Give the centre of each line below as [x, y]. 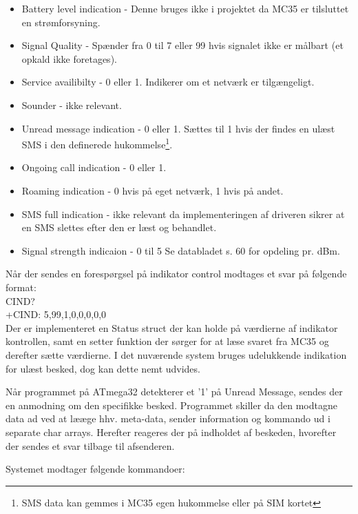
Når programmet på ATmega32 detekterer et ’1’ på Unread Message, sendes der [174, 392]
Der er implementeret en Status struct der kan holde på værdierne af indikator [172, 327]
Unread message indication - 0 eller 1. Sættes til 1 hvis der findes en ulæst [178, 128]
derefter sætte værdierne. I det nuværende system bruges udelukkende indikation [176, 354]
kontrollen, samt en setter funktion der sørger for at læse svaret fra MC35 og [167, 341]
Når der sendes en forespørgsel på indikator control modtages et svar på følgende [176, 274]
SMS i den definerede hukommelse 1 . [97, 143]
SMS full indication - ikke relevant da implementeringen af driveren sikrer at [183, 214]
